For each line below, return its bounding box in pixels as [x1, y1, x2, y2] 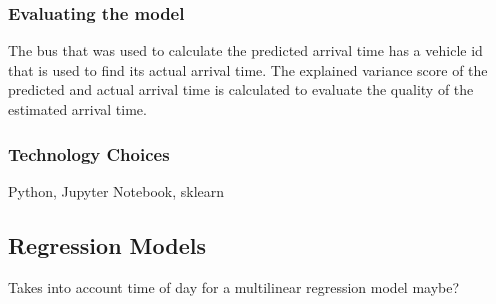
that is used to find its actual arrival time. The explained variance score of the [8, 59, 488, 80]
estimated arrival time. [8, 99, 147, 119]
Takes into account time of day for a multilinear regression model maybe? [8, 276, 460, 297]
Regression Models [8, 229, 206, 260]
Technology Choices [8, 141, 170, 166]
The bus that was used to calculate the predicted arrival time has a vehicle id [8, 40, 483, 61]
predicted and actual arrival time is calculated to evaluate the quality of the [8, 79, 474, 100]
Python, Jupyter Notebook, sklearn [8, 180, 225, 201]
